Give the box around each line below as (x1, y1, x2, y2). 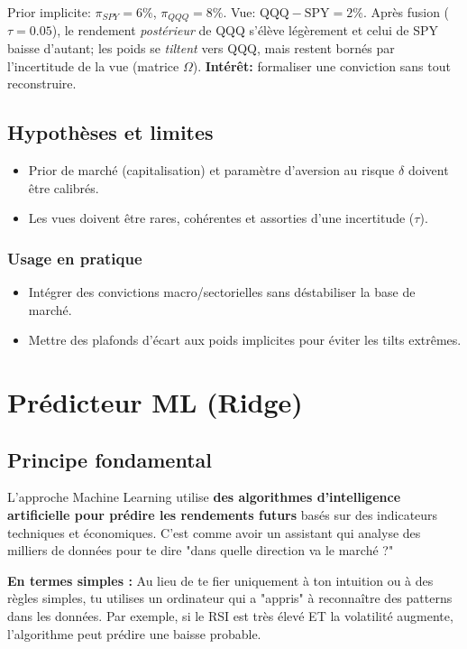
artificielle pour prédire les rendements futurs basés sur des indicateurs (7, 505, 438, 524)
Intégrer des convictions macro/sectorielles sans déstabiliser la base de (28, 283, 416, 301)
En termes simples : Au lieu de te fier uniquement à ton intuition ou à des (7, 570, 434, 589)
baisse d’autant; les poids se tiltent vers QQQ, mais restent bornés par (7, 39, 395, 58)
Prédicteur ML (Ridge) (7, 384, 303, 420)
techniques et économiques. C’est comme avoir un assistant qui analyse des (7, 523, 421, 542)
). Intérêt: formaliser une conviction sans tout (192, 56, 451, 75)
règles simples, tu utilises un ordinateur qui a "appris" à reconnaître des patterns (7, 589, 453, 607)
